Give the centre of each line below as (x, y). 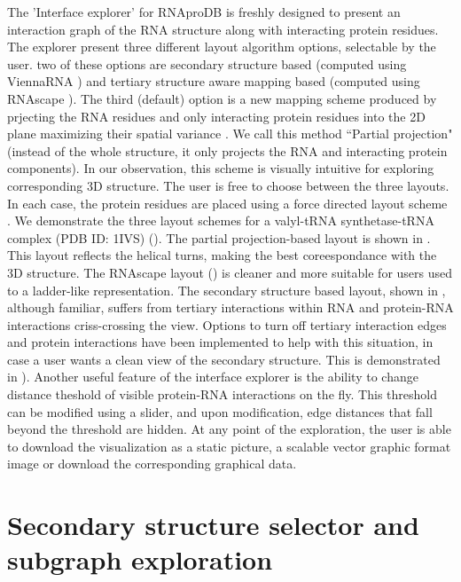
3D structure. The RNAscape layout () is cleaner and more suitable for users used (230, 272)
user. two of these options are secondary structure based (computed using (207, 63)
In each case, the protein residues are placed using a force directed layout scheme (227, 203)
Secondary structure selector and (213, 525)
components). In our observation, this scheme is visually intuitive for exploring (221, 168)
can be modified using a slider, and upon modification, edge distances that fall (220, 411)
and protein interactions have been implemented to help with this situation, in (220, 342)
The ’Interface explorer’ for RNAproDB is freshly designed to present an (204, 12)
